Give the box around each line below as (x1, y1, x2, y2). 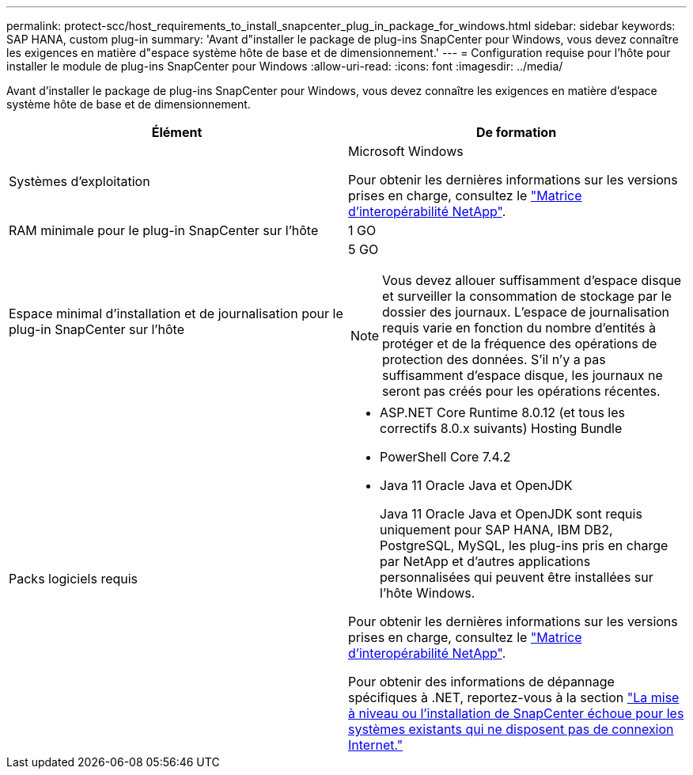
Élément (151, 124, 203, 140)
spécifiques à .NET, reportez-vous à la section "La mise (348, 690, 680, 705)
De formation (475, 124, 557, 140)
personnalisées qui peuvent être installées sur (380, 569, 653, 585)
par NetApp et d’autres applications (380, 553, 591, 569)
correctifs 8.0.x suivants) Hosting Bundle (380, 420, 623, 436)
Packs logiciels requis (9, 571, 138, 587)
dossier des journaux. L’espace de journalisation (382, 304, 669, 320)
